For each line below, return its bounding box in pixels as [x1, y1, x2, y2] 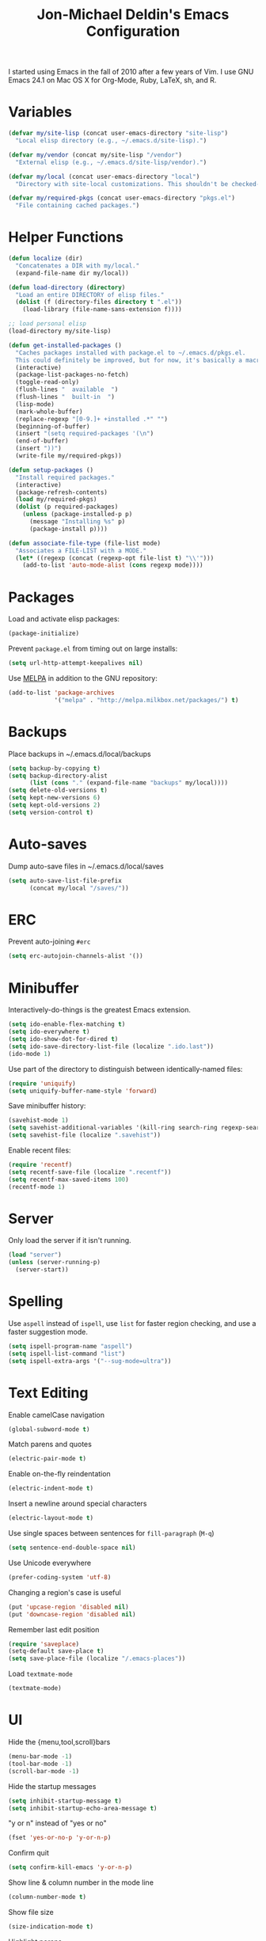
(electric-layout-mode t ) [8, 1514, 93, 1522]
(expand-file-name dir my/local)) [15, 269, 129, 277]
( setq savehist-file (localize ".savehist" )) [8, 1131, 161, 1139]
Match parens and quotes [8, 1439, 93, 1449]
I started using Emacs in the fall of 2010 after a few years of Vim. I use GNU [8, 67, 254, 77]
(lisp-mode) [15, 400, 55, 408]
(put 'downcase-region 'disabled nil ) [8, 1610, 136, 1618]
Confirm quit [8, 1848, 49, 1858]
